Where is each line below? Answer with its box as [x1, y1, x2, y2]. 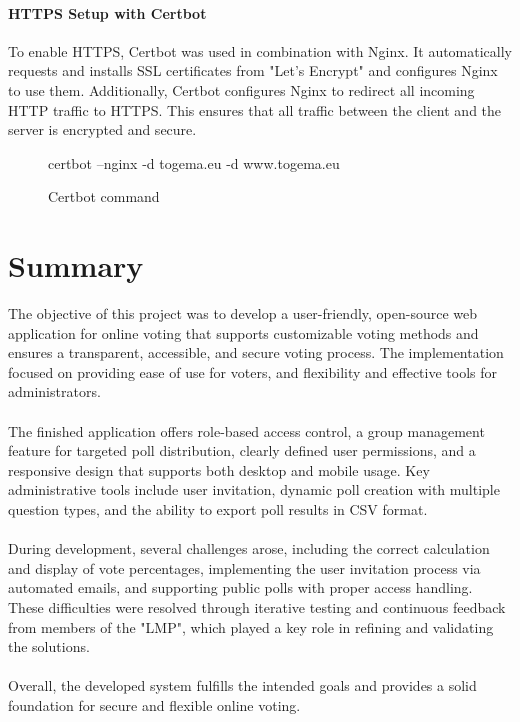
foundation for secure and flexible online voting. [8, 694, 301, 715]
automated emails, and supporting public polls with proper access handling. [8, 577, 473, 598]
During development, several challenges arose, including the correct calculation [8, 538, 490, 559]
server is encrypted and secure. [8, 119, 197, 140]
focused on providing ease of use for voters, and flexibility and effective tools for [8, 361, 497, 382]
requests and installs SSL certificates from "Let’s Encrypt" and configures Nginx [8, 60, 498, 81]
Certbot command [48, 186, 160, 207]
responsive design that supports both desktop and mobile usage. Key [8, 459, 430, 480]
